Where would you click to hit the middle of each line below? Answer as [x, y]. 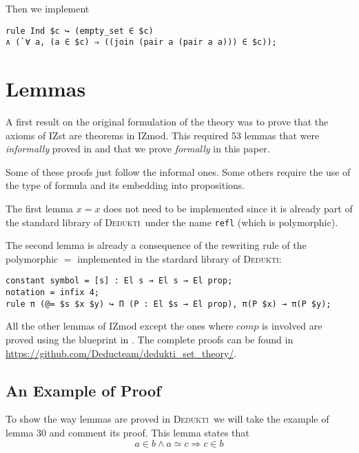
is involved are [292, 326]
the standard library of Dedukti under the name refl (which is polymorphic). [172, 222]
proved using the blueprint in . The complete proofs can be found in [150, 339]
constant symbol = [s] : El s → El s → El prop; [119, 281]
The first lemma [40, 208]
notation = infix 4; [53, 293]
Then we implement [48, 8]
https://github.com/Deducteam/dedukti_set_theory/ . [121, 353]
